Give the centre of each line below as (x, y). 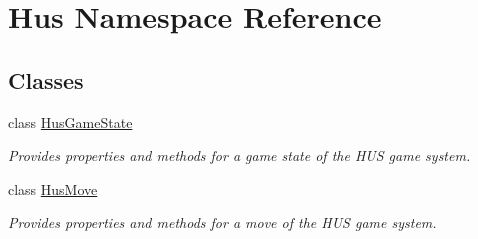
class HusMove (53, 188)
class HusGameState (70, 121)
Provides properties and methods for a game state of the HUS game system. (239, 155)
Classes (46, 79)
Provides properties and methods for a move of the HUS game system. (222, 222)
